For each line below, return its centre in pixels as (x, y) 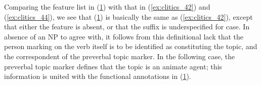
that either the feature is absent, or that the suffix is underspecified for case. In (127, 27)
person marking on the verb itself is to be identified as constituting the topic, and (131, 46)
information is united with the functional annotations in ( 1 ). (98, 76)
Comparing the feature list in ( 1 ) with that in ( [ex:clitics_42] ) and (107, 7)
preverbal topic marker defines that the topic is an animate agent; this (113, 66)
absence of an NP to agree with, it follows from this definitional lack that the (124, 36)
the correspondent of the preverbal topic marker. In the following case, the (120, 56)
